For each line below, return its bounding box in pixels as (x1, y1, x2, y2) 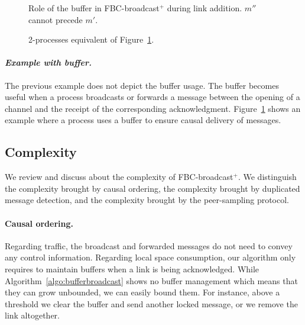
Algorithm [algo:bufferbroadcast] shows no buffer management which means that (5, 274, 298, 287)
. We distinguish (238, 170, 297, 183)
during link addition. (167, 2, 242, 14)
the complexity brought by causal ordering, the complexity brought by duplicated (5, 182, 300, 194)
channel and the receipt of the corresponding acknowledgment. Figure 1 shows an (5, 102, 301, 114)
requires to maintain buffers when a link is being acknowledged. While (5, 262, 259, 275)
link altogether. (5, 309, 60, 321)
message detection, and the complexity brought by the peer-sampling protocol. (5, 194, 290, 206)
